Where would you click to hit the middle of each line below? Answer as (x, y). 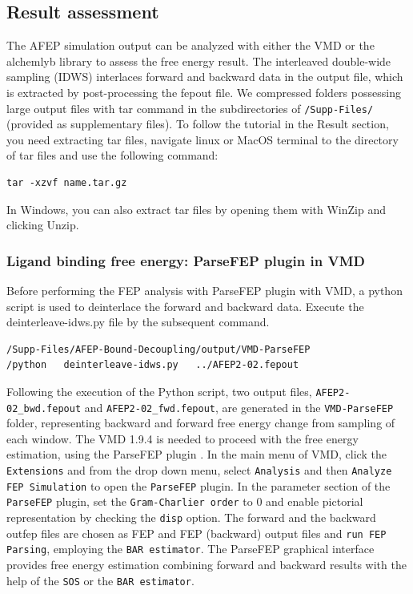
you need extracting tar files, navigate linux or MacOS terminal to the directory (202, 139)
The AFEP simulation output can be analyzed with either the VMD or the (190, 45)
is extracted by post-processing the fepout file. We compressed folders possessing (204, 92)
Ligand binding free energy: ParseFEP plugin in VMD (186, 260)
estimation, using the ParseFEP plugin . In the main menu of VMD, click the (196, 454)
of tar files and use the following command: (112, 155)
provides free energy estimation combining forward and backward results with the (206, 565)
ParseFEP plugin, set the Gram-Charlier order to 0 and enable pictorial (185, 501)
